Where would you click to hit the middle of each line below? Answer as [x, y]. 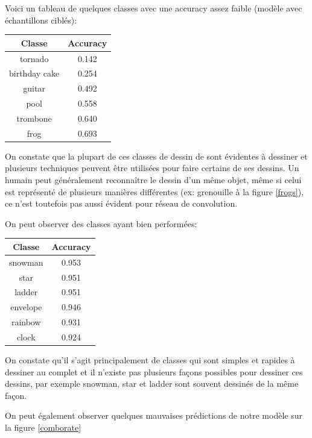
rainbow [26, 322]
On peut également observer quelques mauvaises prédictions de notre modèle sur [154, 415]
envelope [26, 307]
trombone [34, 118]
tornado [34, 58]
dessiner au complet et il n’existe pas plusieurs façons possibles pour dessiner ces [154, 371]
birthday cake [34, 73]
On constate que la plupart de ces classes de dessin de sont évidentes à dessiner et [156, 156]
